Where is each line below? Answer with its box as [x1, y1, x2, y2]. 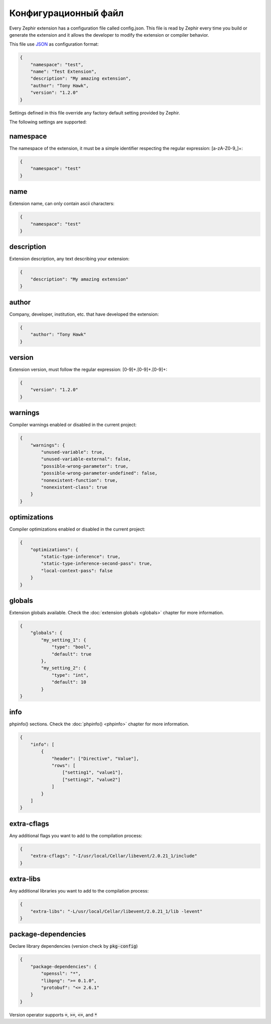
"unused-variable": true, [41, 449, 105, 455]
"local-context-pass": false [41, 568, 113, 573]
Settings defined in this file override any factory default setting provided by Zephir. [9, 109, 180, 115]
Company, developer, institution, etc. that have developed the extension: [9, 311, 159, 317]
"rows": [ [51, 763, 76, 769]
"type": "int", [51, 672, 89, 678]
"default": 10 [51, 679, 86, 685]
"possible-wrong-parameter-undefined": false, [41, 470, 158, 476]
